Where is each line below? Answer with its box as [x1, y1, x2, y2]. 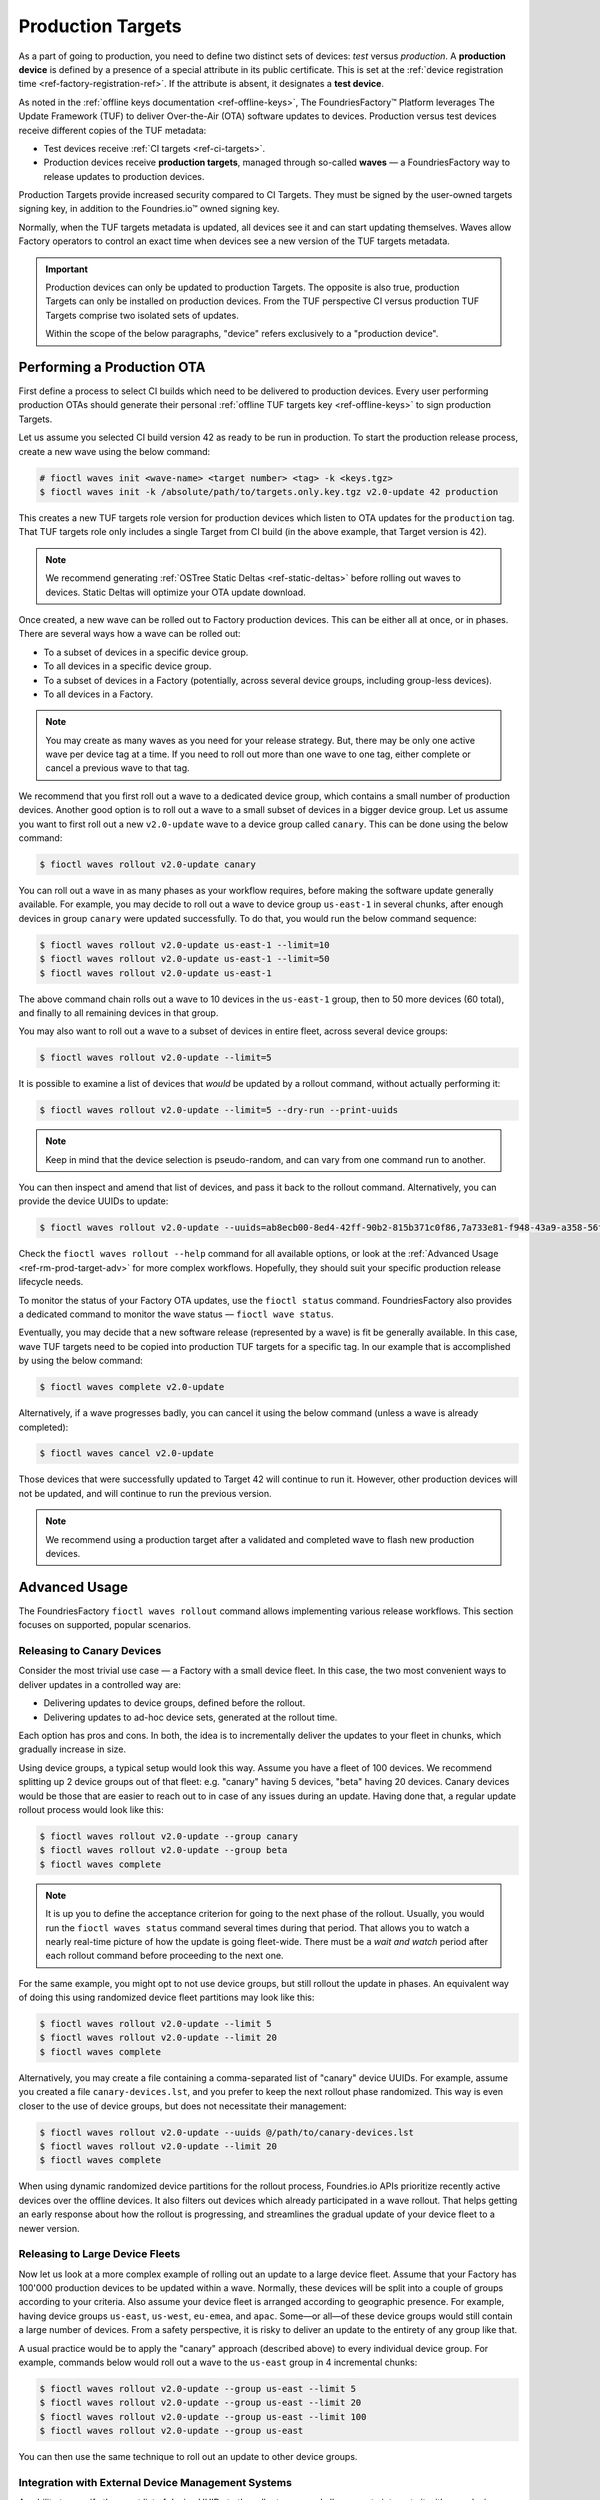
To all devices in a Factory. [43, 688, 154, 700]
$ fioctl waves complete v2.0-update [39, 1381, 225, 1393]
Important [45, 263, 89, 275]
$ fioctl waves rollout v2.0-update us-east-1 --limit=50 [39, 953, 330, 965]
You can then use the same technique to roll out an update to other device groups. [18, 2451, 358, 2463]
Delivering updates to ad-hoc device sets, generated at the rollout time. [43, 1711, 338, 1723]
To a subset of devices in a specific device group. [43, 646, 249, 658]
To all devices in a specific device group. [43, 660, 212, 672]
